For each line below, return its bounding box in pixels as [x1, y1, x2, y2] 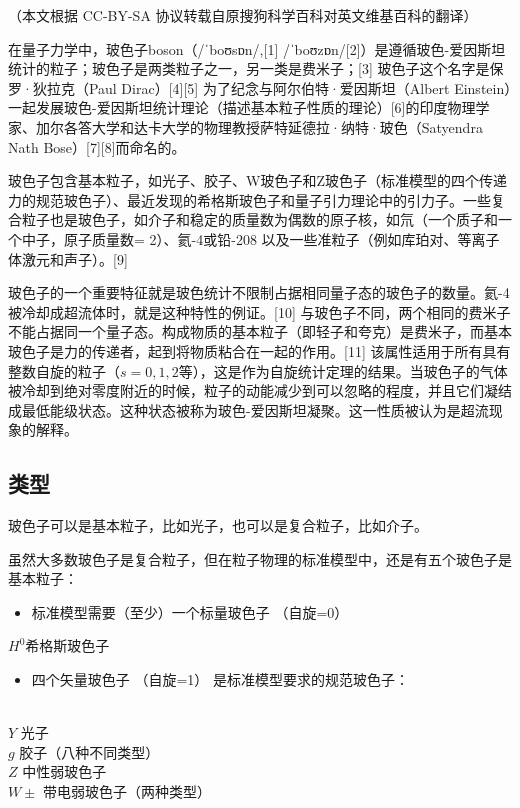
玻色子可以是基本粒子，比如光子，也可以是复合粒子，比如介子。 [8, 515, 428, 536]
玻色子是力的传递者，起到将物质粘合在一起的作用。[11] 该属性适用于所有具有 [8, 340, 511, 361]
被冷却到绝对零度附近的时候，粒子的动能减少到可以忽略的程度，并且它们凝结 [8, 380, 512, 401]
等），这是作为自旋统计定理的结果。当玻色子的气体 [178, 360, 508, 381]
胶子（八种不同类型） [19, 741, 160, 762]
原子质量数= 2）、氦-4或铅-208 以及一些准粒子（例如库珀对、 [63, 228, 458, 249]
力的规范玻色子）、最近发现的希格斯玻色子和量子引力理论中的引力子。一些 [8, 189, 491, 210]
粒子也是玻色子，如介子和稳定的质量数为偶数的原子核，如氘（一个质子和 [21, 209, 498, 230]
